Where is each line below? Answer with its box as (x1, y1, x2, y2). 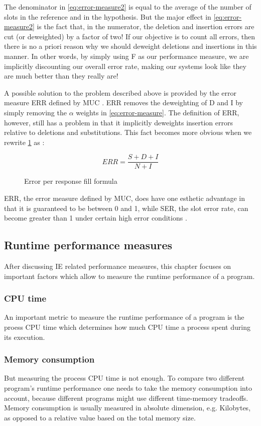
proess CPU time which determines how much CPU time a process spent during (4, 321, 250, 332)
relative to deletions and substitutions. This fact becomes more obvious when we (4, 127, 252, 137)
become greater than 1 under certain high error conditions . (4, 212, 187, 223)
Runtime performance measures (4, 237, 172, 253)
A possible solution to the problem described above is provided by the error (4, 87, 237, 98)
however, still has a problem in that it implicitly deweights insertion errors (4, 117, 233, 127)
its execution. (4, 331, 45, 342)
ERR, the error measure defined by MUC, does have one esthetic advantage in (4, 192, 245, 203)
